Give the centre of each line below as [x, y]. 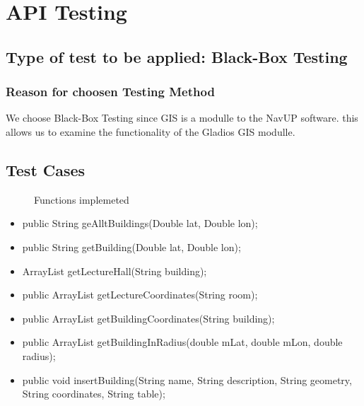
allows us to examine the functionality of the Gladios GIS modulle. [151, 131]
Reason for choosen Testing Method [110, 92]
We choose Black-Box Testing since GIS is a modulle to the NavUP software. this [182, 118]
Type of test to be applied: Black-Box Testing [177, 56]
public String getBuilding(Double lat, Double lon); [131, 246]
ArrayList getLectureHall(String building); [115, 271]
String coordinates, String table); [94, 394]
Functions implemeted [82, 199]
